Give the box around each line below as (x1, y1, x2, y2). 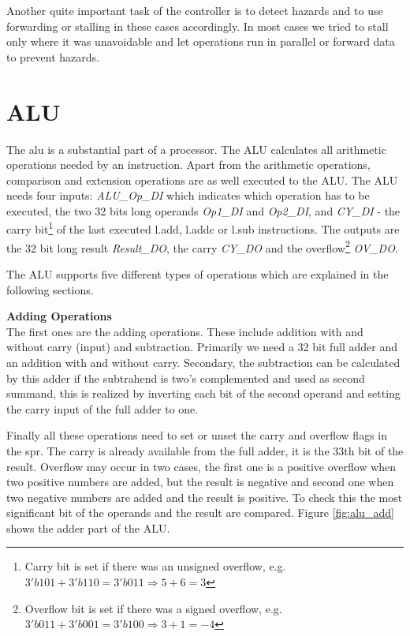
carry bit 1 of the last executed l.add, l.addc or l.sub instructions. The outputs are (6, 219, 400, 238)
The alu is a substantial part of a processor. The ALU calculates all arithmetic (6, 140, 386, 157)
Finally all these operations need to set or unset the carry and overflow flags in (6, 427, 387, 443)
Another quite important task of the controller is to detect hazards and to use (6, 2, 383, 18)
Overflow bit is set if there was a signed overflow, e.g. (24, 600, 282, 616)
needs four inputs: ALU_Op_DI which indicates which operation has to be (6, 187, 370, 204)
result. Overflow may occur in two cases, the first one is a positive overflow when (6, 458, 397, 474)
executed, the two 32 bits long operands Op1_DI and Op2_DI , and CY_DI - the (6, 202, 401, 219)
